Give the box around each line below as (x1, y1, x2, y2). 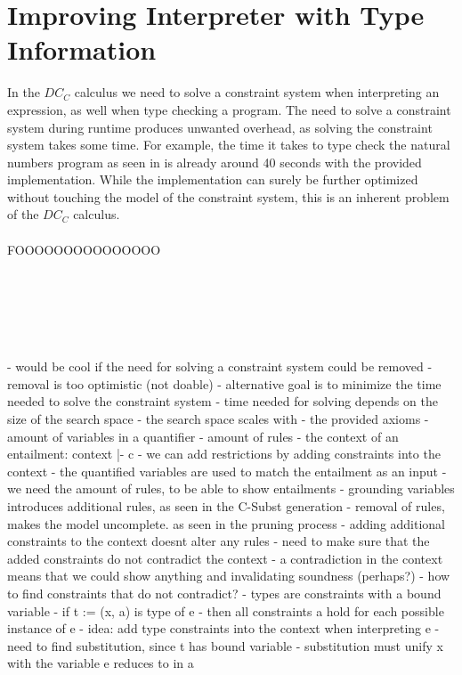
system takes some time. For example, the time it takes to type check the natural (7, 135, 450, 154)
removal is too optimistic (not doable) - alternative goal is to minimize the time (7, 374, 442, 393)
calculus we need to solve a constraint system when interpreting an (74, 83, 440, 102)
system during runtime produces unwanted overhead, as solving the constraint (7, 118, 433, 136)
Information (7, 31, 157, 68)
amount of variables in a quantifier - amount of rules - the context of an (7, 427, 399, 445)
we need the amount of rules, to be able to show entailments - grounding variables (7, 479, 455, 498)
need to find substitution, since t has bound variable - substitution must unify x (7, 636, 443, 655)
